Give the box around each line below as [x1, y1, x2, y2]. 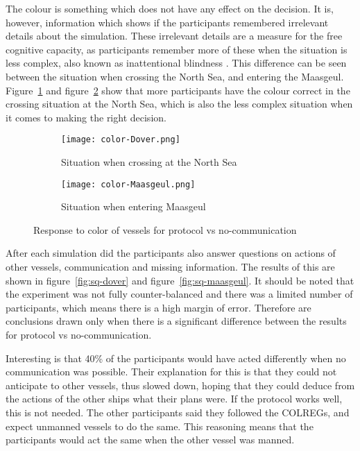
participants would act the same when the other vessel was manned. [6, 432, 295, 447]
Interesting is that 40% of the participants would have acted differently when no [6, 350, 346, 365]
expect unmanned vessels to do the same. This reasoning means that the [6, 418, 314, 433]
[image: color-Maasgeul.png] [61, 179, 196, 189]
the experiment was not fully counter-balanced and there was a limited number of [6, 287, 353, 301]
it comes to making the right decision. [6, 110, 166, 124]
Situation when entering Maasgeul [61, 199, 206, 214]
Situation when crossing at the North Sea [61, 155, 237, 169]
